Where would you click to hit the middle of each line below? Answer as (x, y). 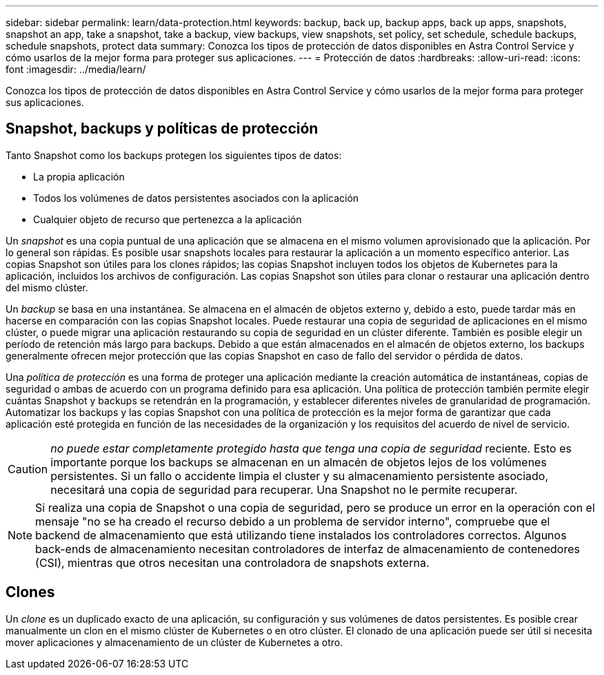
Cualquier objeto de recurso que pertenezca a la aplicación (168, 219)
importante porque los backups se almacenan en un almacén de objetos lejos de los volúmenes (299, 462)
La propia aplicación (79, 176)
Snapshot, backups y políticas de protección (162, 129)
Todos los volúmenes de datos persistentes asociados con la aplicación (196, 198)
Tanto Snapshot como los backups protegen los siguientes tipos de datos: (174, 155)
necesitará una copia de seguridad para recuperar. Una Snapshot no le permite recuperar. (284, 489)
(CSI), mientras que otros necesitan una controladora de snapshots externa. (232, 562)
